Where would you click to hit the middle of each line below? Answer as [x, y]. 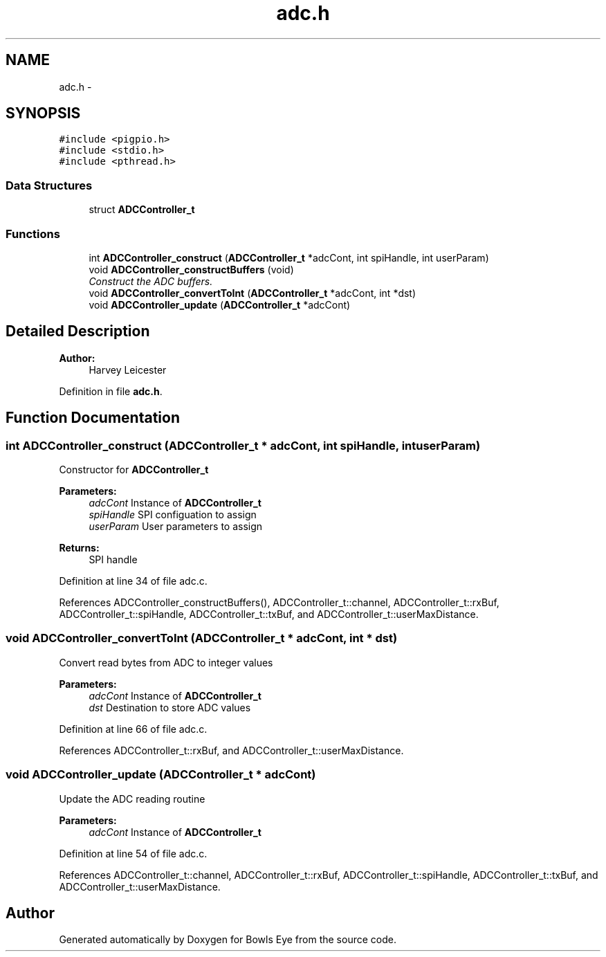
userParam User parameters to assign [176, 526]
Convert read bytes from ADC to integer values [166, 662]
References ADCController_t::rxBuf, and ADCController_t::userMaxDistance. [231, 750]
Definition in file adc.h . [111, 391]
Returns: [79, 548]
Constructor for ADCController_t [134, 470]
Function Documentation [93, 418]
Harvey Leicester [128, 370]
